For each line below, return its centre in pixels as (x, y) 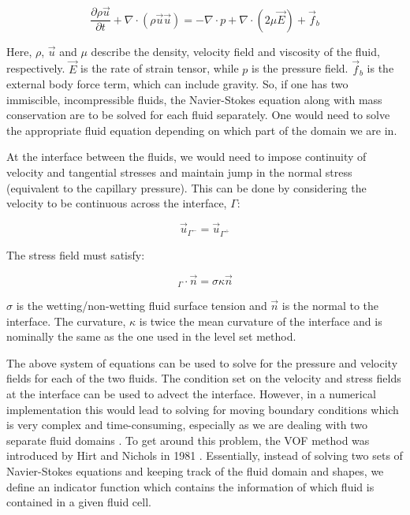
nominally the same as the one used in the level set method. (151, 336)
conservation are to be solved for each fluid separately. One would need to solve (198, 115)
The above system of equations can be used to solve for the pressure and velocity (202, 362)
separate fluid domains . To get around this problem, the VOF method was (188, 440)
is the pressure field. (300, 68)
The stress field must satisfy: (76, 254)
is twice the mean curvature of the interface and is (261, 321)
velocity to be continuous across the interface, (117, 203)
